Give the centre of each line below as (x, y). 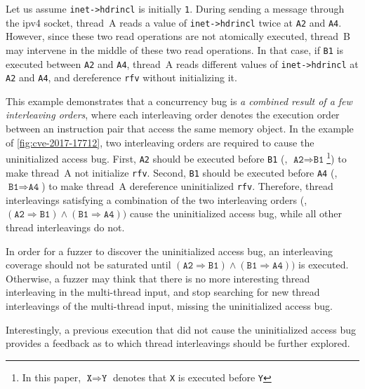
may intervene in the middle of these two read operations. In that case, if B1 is (174, 49)
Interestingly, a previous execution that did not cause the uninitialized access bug (181, 329)
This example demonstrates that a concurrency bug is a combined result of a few (179, 101)
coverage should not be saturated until (88, 265)
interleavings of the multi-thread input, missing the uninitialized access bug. (169, 306)
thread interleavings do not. (65, 227)
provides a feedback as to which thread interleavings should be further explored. (178, 343)
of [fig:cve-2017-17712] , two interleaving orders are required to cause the (160, 142)
